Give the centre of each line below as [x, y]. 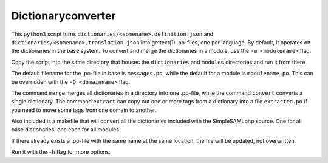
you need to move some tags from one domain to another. [84, 110]
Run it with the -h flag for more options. [61, 152]
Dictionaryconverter [63, 16]
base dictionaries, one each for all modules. [66, 130]
